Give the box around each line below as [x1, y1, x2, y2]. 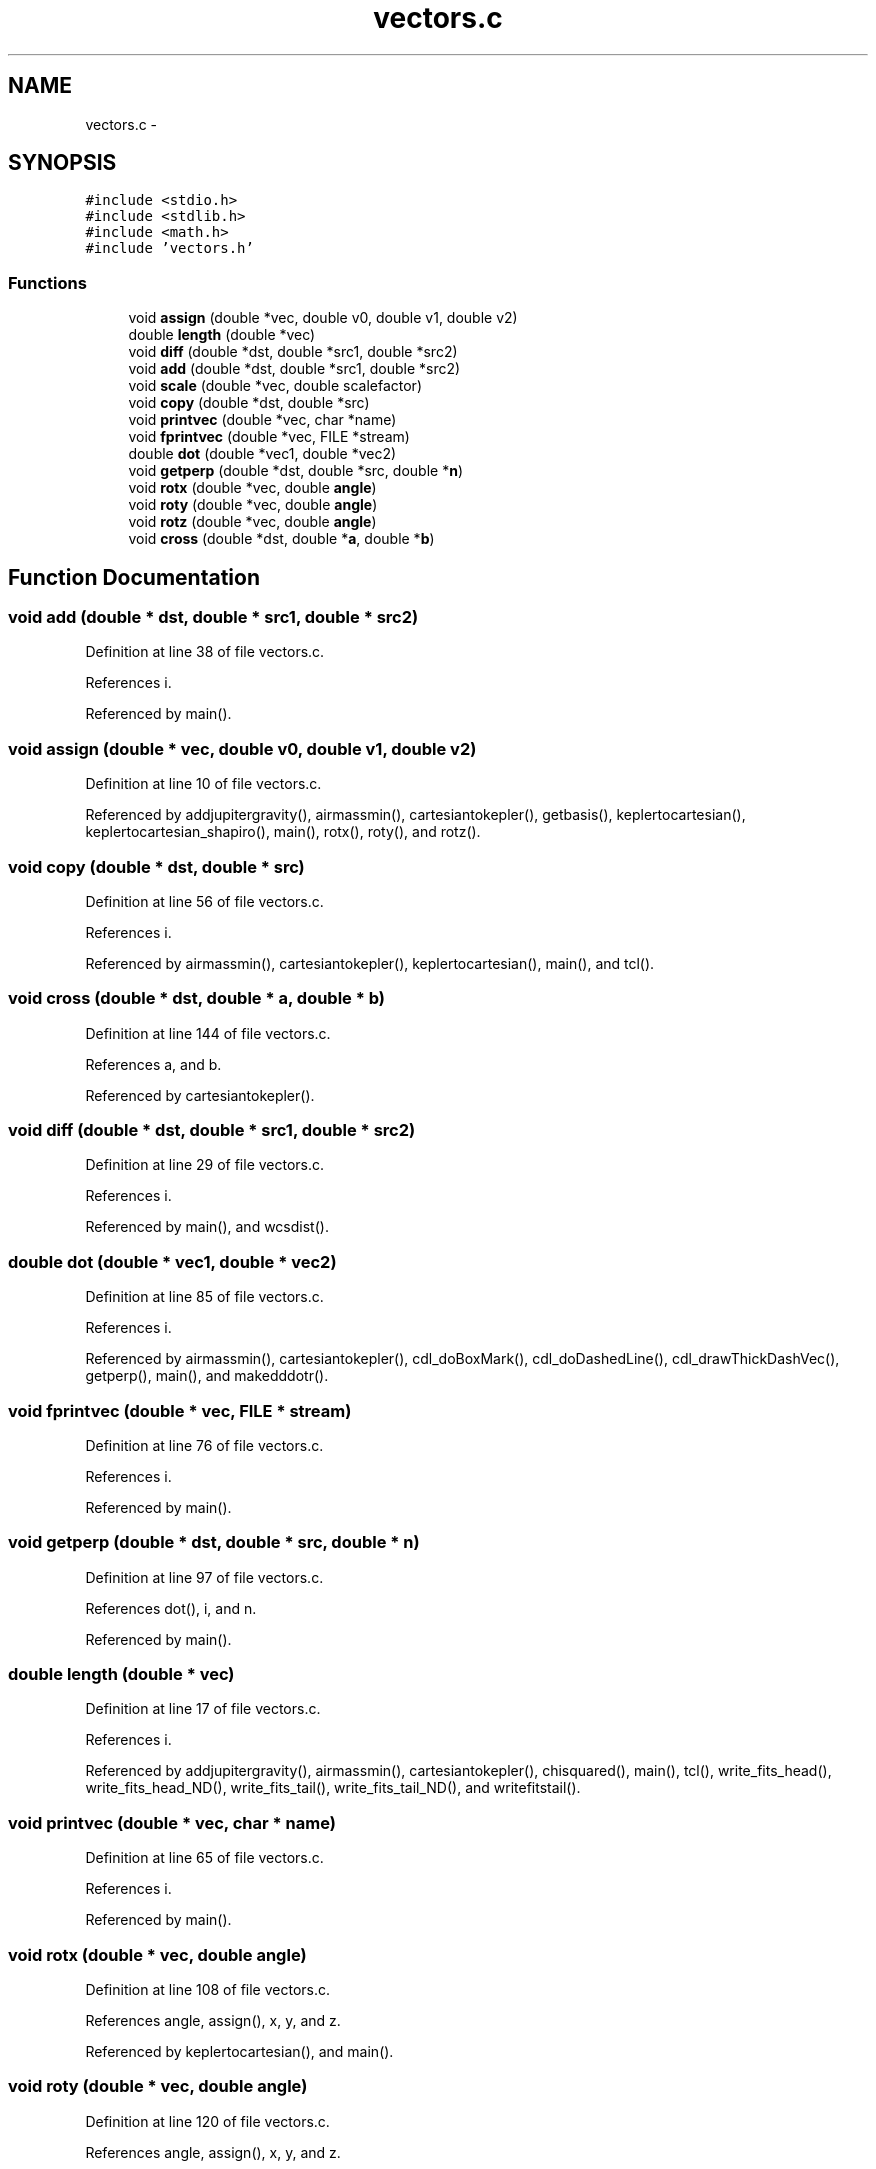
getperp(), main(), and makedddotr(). [85, 1367, 329, 1385]
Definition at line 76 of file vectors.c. [85, 1436, 324, 1454]
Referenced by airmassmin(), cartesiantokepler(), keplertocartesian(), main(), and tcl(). [85, 954, 655, 972]
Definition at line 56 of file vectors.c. [85, 892, 324, 910]
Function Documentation [8, 564, 260, 590]
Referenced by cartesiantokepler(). [85, 1086, 315, 1104]
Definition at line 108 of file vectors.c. [85, 1980, 331, 1998]
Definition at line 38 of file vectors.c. [85, 643, 325, 661]
